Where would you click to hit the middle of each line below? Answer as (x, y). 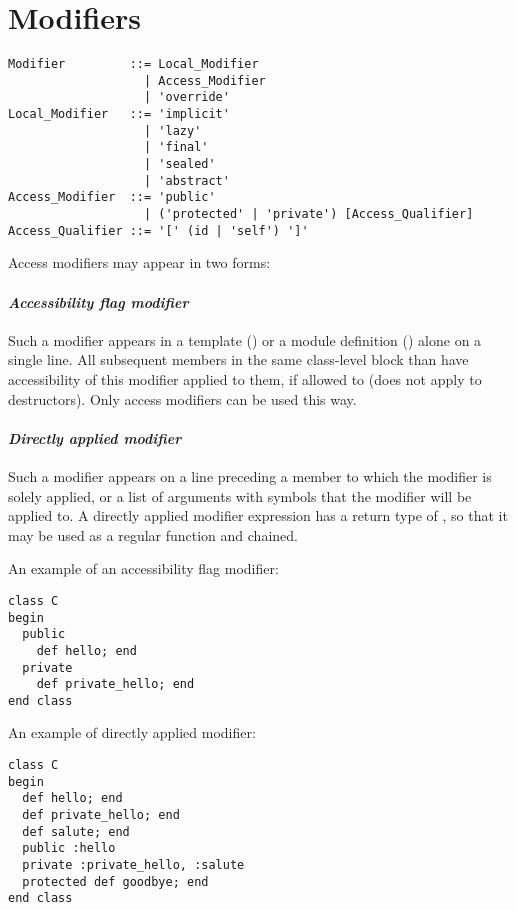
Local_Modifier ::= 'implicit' (119, 114)
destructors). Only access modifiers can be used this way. (182, 398)
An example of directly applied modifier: (132, 732)
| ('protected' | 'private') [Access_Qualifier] (309, 214)
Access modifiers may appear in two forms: (139, 262)
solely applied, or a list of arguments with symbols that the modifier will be (240, 495)
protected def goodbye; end (115, 881)
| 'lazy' (173, 130)
